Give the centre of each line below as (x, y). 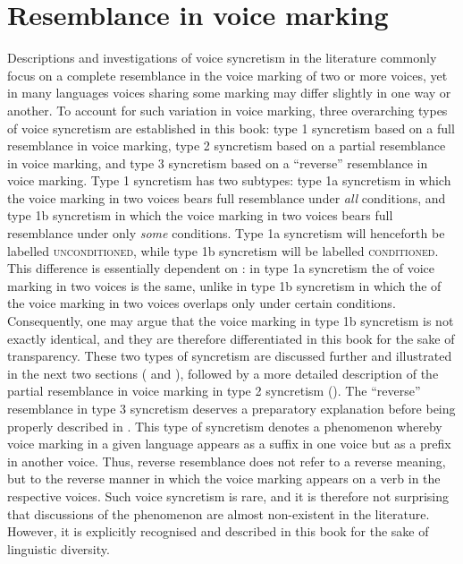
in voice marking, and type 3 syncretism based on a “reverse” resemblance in (218, 162)
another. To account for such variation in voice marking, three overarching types (227, 110)
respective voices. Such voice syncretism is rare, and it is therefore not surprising (228, 496)
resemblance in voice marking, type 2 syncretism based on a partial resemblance (227, 145)
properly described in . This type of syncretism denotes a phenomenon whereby (225, 426)
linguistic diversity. (59, 548)
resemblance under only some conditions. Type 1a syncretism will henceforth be (226, 233)
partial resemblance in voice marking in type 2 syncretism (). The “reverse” (214, 391)
